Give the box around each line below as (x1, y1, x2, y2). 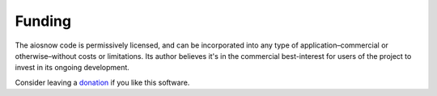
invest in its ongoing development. (15, 63, 129, 73)
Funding (15, 12, 72, 30)
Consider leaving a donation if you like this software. (15, 77, 190, 87)
